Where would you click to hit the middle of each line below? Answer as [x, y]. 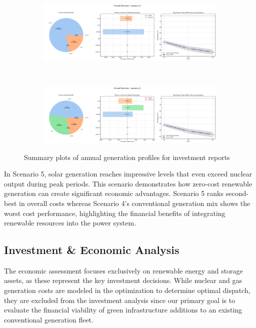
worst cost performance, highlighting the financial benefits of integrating [115, 213]
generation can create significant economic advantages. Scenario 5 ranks [114, 193]
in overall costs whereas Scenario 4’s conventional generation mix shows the [135, 203]
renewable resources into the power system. [70, 223]
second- [237, 193]
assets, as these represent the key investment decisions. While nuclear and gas [123, 280]
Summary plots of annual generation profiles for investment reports [127, 157]
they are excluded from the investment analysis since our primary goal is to [120, 300]
